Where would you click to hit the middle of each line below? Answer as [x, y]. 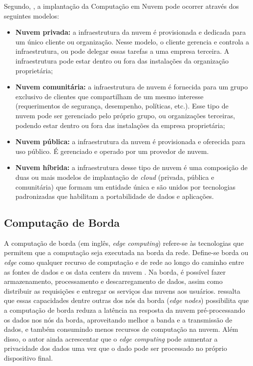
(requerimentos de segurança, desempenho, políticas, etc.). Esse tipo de [122, 106]
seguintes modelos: [32, 15]
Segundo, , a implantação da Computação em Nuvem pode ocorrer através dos [121, 6]
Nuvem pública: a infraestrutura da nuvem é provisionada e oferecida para [130, 141]
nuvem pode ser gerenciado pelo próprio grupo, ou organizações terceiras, [125, 115]
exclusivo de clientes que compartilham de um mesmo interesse [109, 96]
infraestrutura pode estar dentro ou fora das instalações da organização [122, 60]
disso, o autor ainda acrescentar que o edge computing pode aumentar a [111, 338]
